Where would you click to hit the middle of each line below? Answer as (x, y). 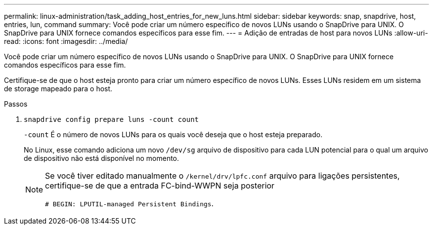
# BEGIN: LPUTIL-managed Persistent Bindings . (130, 203)
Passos (16, 104)
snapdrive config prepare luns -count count (111, 119)
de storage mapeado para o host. (58, 89)
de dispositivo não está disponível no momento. (102, 158)
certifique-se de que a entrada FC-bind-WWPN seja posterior (160, 186)
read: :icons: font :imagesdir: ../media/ (66, 41)
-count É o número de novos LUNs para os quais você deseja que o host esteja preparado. (173, 134)
